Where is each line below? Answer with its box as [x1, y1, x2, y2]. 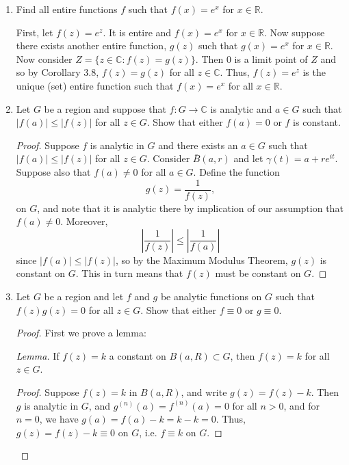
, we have [39, 412, 79, 426]
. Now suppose [263, 25, 325, 39]
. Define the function [193, 164, 280, 178]
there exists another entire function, [16, 38, 167, 53]
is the [302, 65, 326, 79]
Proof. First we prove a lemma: [16, 325, 146, 340]
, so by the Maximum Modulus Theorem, [115, 252, 288, 267]
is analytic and [210, 101, 272, 116]
